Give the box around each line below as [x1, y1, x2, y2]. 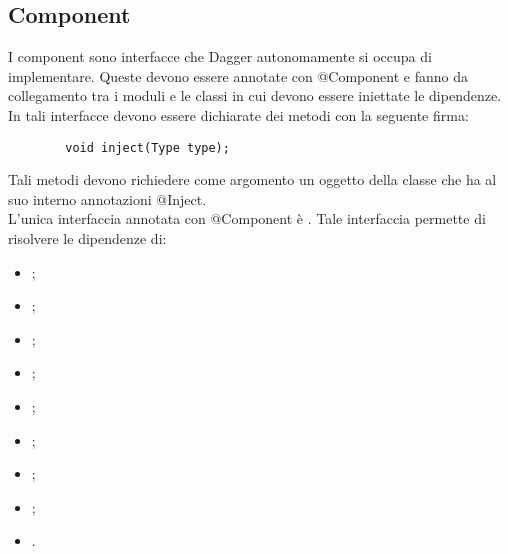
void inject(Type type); [65, 140, 230, 155]
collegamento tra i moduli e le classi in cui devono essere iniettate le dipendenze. [8, 85, 502, 106]
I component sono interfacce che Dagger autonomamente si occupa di [8, 46, 432, 67]
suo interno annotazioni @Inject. [8, 188, 207, 209]
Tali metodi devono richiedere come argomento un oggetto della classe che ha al [8, 169, 497, 190]
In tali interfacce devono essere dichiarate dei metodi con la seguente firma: [8, 104, 469, 125]
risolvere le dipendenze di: [8, 228, 167, 249]
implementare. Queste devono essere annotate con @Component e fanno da [8, 65, 468, 86]
